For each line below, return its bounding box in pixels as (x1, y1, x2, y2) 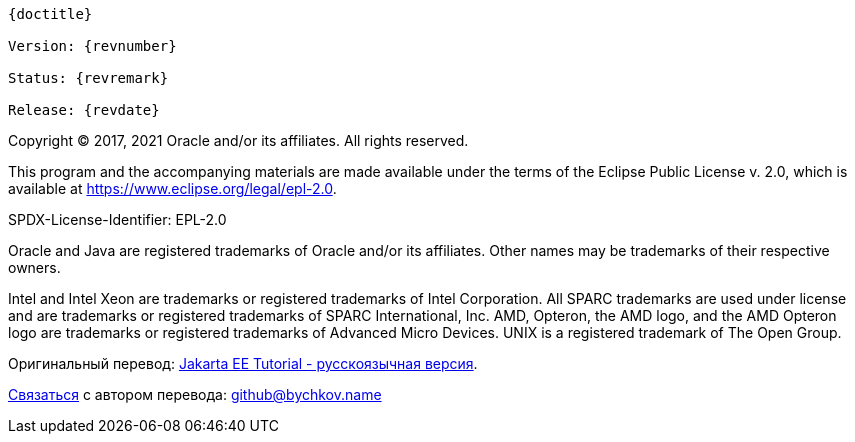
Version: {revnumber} (8, 38, 177, 54)
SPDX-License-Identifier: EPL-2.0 (8, 211, 227, 228)
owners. (8, 259, 61, 276)
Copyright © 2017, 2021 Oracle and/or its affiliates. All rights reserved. (8, 132, 469, 149)
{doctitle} (8, 6, 93, 22)
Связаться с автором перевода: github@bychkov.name (8, 386, 382, 403)
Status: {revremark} (8, 70, 169, 86)
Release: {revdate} (8, 102, 160, 118)
